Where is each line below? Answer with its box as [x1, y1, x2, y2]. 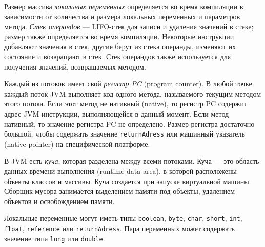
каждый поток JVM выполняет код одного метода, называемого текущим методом [4, 88, 261, 99]
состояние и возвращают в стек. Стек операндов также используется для [4, 51, 231, 61]
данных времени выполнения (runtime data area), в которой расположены [4, 165, 237, 176]
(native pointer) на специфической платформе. [4, 138, 150, 149]
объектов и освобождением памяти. [4, 195, 115, 206]
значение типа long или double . [4, 233, 105, 243]
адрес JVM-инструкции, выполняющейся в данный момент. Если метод [4, 108, 229, 119]
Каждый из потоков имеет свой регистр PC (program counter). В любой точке [4, 78, 252, 89]
